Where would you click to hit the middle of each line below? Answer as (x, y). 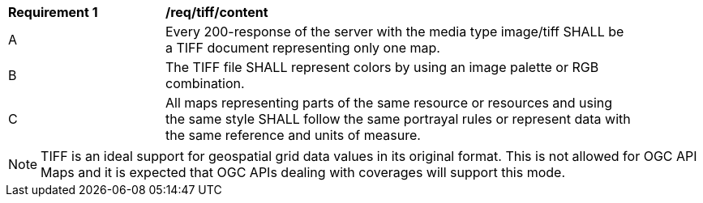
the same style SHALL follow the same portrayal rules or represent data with (398, 119)
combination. (205, 83)
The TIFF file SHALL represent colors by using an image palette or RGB (382, 67)
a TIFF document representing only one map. (303, 48)
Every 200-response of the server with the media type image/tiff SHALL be (395, 32)
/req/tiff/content (217, 12)
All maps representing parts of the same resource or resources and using (389, 103)
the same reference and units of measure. (293, 135)
